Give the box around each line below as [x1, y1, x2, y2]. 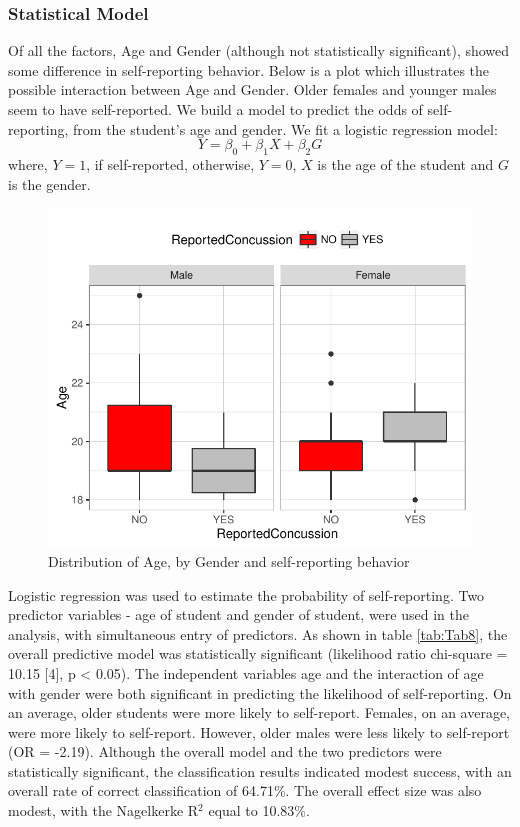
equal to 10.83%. [208, 800, 310, 821]
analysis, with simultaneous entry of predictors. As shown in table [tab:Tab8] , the [8, 623, 508, 644]
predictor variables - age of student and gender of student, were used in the [8, 604, 469, 625]
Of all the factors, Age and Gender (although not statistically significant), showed [8, 40, 510, 61]
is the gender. [8, 173, 91, 194]
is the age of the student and [317, 153, 494, 174]
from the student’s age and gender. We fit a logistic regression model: [73, 118, 498, 139]
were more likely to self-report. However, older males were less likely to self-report [8, 721, 510, 742]
